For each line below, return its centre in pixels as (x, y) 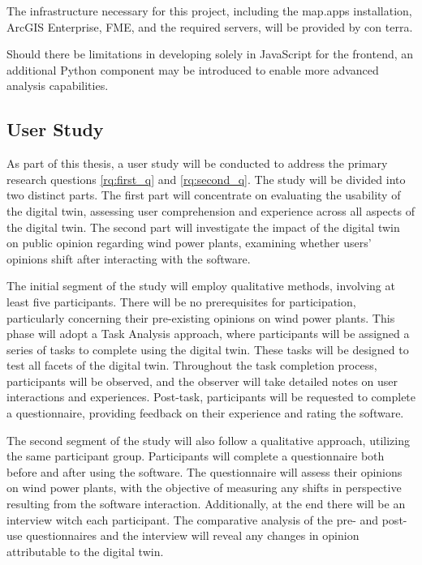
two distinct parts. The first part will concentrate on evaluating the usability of (204, 195)
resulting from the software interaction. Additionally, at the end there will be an (206, 504)
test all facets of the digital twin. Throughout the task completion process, (192, 365)
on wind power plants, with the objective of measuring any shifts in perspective (204, 488)
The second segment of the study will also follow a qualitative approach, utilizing (208, 440)
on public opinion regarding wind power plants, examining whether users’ (189, 243)
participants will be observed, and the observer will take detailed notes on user (202, 381)
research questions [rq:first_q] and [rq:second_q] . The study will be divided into (206, 179)
